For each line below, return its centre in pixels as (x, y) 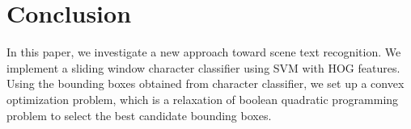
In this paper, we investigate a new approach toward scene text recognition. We (204, 52)
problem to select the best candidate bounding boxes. (139, 115)
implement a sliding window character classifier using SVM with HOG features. (203, 67)
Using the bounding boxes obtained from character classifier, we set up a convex (205, 83)
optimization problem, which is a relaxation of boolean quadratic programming (203, 99)
